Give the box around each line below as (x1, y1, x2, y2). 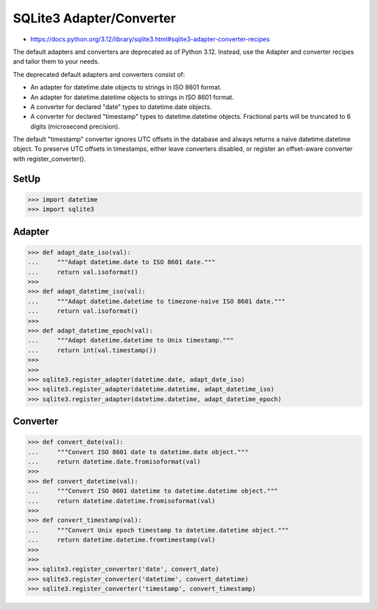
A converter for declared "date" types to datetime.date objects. (30, 102, 212, 111)
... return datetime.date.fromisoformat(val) (27, 458, 201, 466)
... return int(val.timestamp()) (27, 346, 157, 354)
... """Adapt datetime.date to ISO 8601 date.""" (27, 259, 216, 266)
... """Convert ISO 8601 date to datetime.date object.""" (27, 448, 249, 456)
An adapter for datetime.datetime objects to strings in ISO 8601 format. (30, 93, 234, 101)
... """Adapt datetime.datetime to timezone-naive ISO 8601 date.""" (27, 297, 286, 305)
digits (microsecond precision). (30, 122, 120, 131)
